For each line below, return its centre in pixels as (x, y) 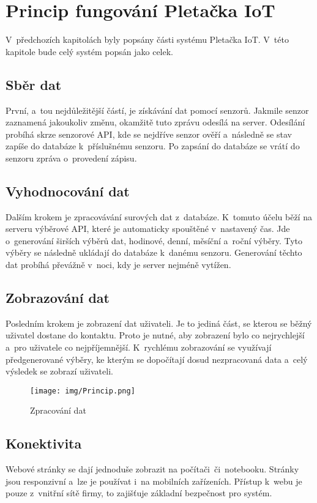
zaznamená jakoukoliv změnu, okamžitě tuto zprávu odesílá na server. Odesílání (155, 122)
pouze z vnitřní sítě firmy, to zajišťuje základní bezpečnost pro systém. (139, 493)
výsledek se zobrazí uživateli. (59, 371)
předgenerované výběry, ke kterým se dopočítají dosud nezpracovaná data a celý (157, 359)
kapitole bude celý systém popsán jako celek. (89, 51)
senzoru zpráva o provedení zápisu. (71, 158)
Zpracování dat (58, 410)
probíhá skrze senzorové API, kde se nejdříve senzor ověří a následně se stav (149, 134)
